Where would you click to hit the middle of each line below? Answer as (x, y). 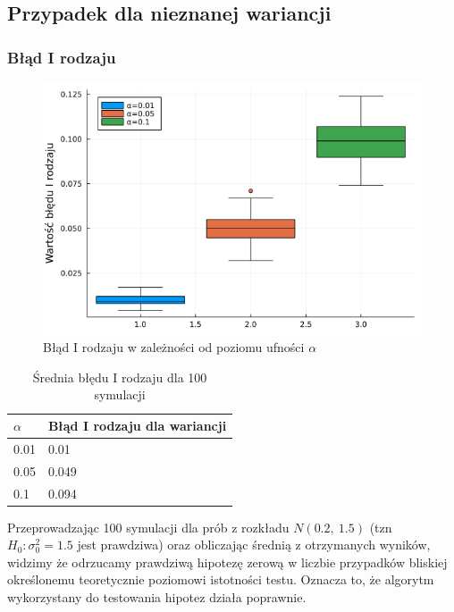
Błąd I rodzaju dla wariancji (137, 426)
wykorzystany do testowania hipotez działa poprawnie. (157, 597)
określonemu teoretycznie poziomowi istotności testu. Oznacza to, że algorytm (221, 579)
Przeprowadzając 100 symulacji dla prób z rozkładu (148, 527)
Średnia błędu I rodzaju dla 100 (120, 377)
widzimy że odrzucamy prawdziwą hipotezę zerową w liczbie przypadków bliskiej (227, 562)
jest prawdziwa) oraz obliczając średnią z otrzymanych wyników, (254, 545)
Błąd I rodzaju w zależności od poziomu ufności (174, 347)
